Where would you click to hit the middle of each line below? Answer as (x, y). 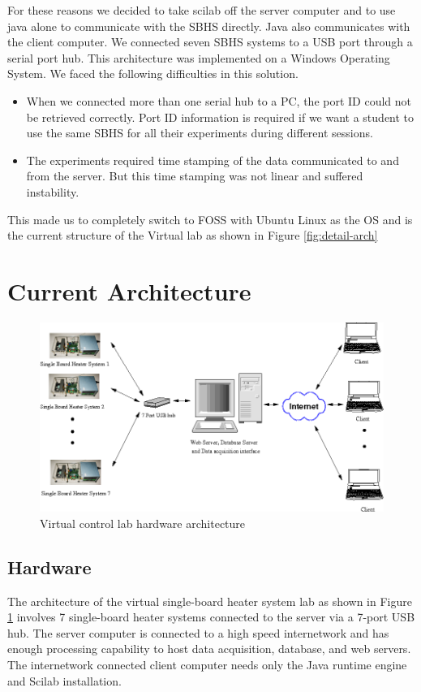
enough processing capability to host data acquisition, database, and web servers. (209, 649)
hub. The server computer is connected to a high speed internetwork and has (198, 632)
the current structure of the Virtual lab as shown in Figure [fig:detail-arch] (193, 235)
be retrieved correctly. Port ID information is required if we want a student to (220, 117)
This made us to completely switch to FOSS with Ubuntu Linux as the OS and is (210, 219)
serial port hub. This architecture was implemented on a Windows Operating (199, 57)
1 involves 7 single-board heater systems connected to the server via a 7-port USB (211, 617)
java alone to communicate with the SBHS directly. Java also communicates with (209, 26)
